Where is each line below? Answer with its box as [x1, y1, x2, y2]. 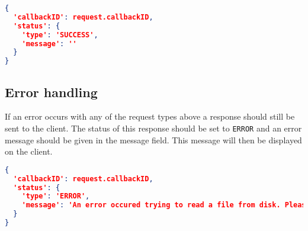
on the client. [5, 145, 53, 158]
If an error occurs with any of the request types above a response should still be [5, 110, 295, 123]
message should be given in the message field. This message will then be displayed [5, 133, 302, 146]
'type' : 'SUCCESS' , [21, 30, 98, 39]
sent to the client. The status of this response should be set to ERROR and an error [5, 121, 302, 134]
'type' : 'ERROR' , [21, 192, 90, 201]
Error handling [5, 82, 98, 101]
